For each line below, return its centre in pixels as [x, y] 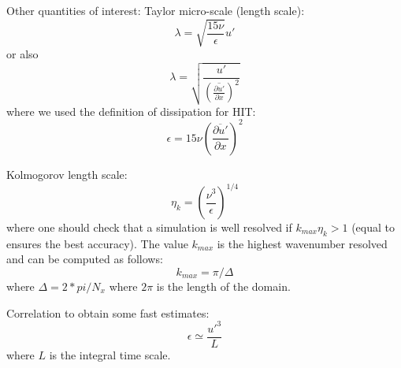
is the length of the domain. [223, 286]
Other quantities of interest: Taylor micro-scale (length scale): [156, 10]
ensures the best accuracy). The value [97, 243]
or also [22, 54]
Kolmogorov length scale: [67, 174]
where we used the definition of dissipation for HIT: [131, 111]
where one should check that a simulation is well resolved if [149, 227]
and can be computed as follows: [85, 259]
